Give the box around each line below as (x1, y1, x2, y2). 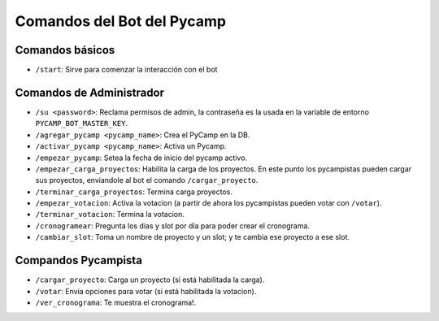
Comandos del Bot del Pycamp (15, 12, 227, 30)
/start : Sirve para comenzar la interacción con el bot (35, 65, 218, 75)
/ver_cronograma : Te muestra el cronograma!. (35, 297, 197, 307)
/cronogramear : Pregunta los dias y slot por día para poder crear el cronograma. (35, 220, 311, 231)
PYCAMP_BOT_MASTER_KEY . (35, 119, 128, 128)
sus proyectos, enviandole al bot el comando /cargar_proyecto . (35, 176, 259, 185)
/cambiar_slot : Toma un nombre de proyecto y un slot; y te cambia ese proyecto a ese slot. (35, 232, 350, 242)
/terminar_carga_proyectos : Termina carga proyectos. (35, 187, 233, 197)
